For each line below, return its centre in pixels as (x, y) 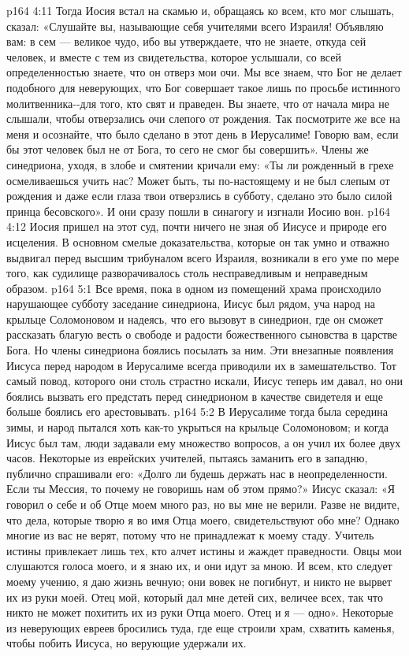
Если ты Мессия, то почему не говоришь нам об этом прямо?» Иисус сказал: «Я (201, 489)
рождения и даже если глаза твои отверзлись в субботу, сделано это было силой (199, 196)
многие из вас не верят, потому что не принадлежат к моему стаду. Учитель (190, 535)
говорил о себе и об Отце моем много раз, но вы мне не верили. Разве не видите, (203, 504)
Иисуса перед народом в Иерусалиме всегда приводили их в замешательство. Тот (201, 365)
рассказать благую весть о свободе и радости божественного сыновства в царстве (202, 334)
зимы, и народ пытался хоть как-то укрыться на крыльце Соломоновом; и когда (198, 427)
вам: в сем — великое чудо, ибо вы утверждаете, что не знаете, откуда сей (186, 41)
